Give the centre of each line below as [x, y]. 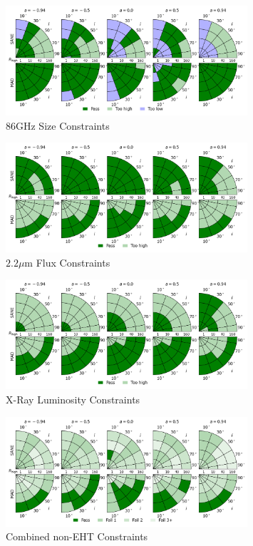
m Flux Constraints [67, 262]
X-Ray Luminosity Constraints [73, 400]
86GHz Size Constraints [58, 125]
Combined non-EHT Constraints [77, 536]
